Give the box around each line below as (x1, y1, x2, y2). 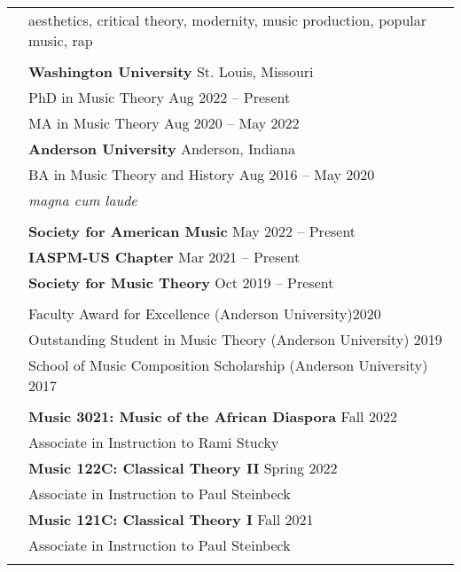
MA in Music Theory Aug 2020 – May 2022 (28, 113, 300, 133)
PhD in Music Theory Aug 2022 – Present (28, 87, 291, 107)
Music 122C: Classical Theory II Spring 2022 (28, 458, 338, 478)
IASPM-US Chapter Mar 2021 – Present (28, 247, 301, 267)
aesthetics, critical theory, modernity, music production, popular (28, 10, 426, 30)
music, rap (28, 30, 93, 51)
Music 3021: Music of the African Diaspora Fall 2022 (28, 406, 397, 427)
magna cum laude (28, 190, 137, 210)
